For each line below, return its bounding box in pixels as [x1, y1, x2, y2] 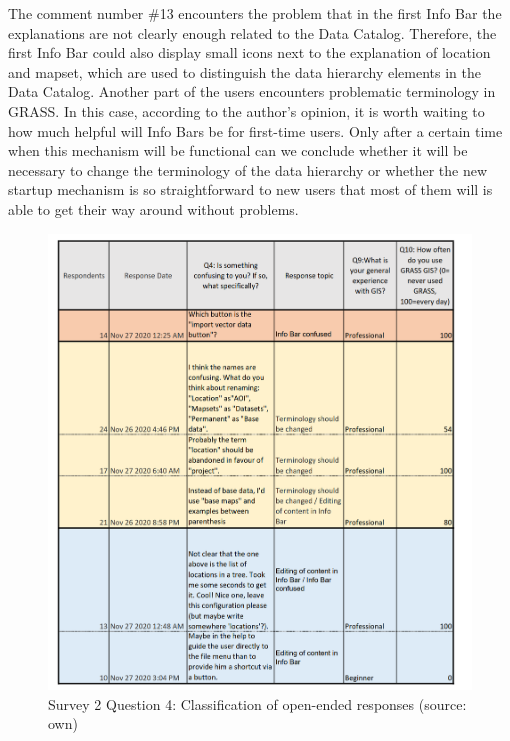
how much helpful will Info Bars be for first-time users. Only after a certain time [8, 120, 503, 141]
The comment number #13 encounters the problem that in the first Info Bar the [8, 3, 502, 23]
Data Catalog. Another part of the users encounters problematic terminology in [8, 81, 496, 102]
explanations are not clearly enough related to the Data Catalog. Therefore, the [8, 22, 497, 43]
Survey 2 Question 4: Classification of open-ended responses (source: [48, 693, 467, 714]
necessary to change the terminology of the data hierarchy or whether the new [8, 159, 488, 180]
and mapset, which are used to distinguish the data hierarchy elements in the [8, 61, 481, 82]
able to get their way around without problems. [8, 198, 299, 219]
